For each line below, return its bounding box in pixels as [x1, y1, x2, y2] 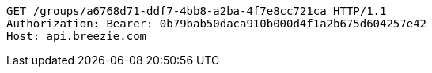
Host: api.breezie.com [6, 30, 147, 42]
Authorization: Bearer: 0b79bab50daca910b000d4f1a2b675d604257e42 [6, 17, 427, 30]
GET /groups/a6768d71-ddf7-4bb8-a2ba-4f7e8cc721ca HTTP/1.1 [6, 5, 387, 17]
